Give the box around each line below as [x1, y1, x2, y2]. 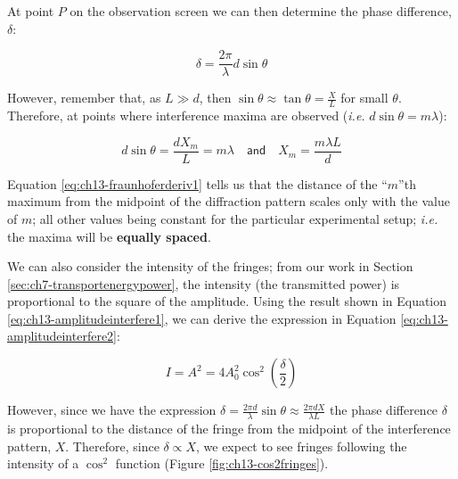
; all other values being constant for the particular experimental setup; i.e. [32, 209, 438, 227]
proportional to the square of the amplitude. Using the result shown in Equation [7, 292, 447, 310]
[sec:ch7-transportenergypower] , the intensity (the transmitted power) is [7, 274, 400, 293]
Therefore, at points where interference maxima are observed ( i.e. [7, 106, 365, 125]
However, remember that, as [7, 88, 161, 107]
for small [340, 88, 388, 107]
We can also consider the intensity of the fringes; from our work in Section [7, 257, 413, 276]
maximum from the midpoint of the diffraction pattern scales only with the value [7, 192, 450, 211]
